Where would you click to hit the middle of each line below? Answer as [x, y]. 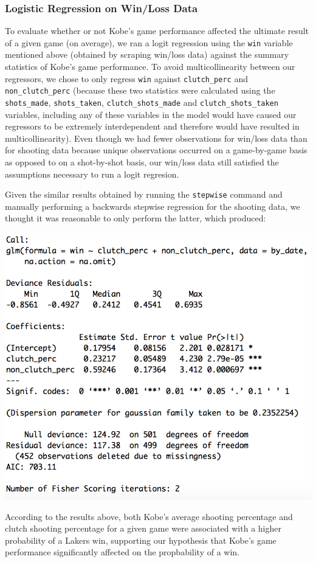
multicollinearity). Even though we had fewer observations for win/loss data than [156, 138]
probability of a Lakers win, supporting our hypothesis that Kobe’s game [141, 540]
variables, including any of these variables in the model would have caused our [151, 114]
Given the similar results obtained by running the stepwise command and [144, 194]
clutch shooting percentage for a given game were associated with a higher [143, 528]
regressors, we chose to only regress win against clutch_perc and [126, 78]
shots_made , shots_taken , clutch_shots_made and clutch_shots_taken [142, 102]
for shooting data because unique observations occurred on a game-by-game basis [156, 150]
